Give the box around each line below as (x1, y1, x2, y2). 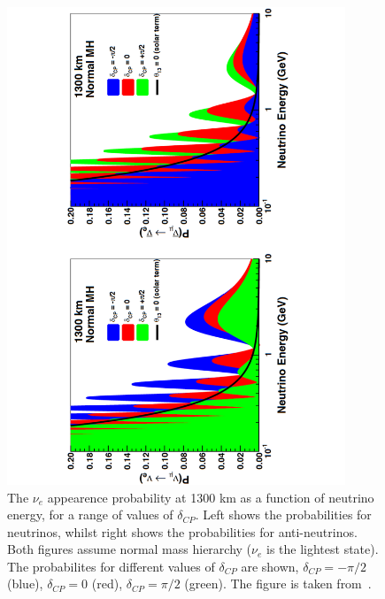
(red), (91, 574, 123, 593)
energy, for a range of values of (7, 505, 173, 524)
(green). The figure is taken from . (184, 574, 372, 593)
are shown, (241, 557, 299, 575)
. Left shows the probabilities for (195, 505, 372, 524)
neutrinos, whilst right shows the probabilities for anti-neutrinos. (7, 522, 358, 541)
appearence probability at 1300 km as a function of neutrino (47, 488, 374, 506)
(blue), (7, 574, 43, 593)
